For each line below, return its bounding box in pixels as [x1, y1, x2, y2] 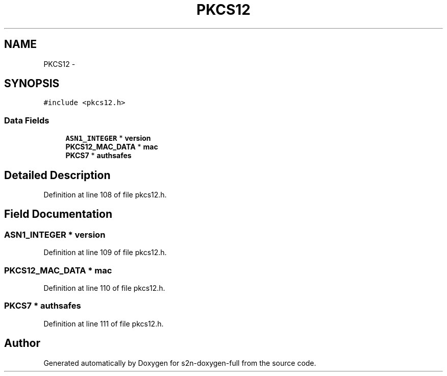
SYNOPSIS [4, 77, 60, 90]
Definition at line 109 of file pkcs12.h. [43, 248, 167, 257]
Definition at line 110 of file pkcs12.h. [43, 284, 165, 292]
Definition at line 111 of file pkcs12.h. [43, 319, 164, 328]
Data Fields [4, 115, 49, 126]
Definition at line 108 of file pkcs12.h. [43, 190, 167, 199]
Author [4, 337, 40, 350]
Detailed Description [4, 168, 111, 182]
